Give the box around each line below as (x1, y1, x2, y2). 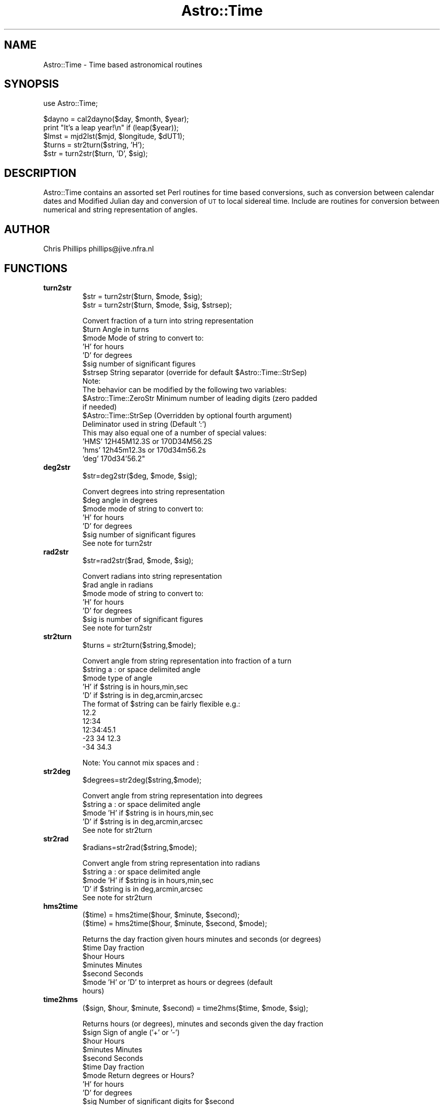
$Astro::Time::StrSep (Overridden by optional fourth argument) (82, 411, 292, 420)
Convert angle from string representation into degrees (82, 791, 263, 800)
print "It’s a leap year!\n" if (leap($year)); (43, 123, 179, 132)
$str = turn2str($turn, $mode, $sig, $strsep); (82, 300, 232, 309)
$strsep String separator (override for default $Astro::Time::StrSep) (82, 367, 307, 377)
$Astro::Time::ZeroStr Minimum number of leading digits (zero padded (82, 393, 317, 402)
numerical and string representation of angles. (43, 205, 198, 214)
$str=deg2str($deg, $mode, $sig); (82, 471, 197, 480)
